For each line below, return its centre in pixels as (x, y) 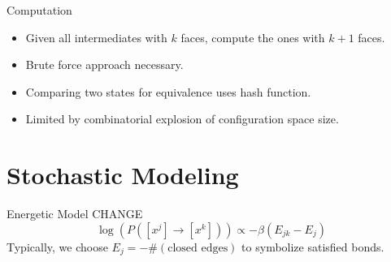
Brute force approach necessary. (104, 64)
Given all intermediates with (96, 37)
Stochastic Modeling (123, 175)
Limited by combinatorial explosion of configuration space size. (182, 119)
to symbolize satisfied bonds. (313, 246)
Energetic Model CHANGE (75, 214)
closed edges (198, 248)
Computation (39, 10)
